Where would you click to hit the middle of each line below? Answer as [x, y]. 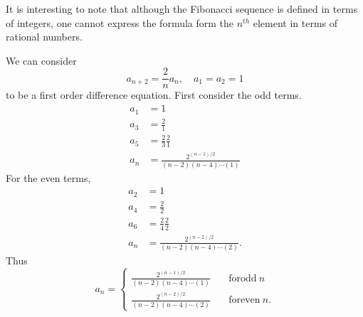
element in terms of [295, 22]
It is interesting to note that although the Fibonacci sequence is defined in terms [182, 9]
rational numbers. [44, 37]
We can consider [41, 60]
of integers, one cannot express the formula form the [120, 22]
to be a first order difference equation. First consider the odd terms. [154, 95]
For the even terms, [48, 177]
